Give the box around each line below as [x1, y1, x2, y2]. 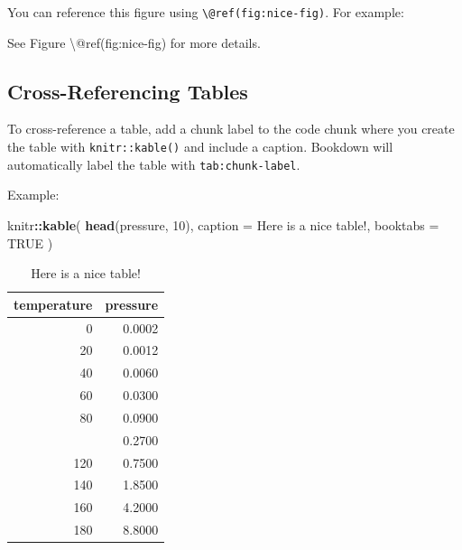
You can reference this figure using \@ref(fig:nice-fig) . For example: [7, 3, 404, 21]
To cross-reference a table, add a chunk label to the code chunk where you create [7, 119, 455, 138]
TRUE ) [7, 233, 53, 252]
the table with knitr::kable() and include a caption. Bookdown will [7, 137, 393, 156]
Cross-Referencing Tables [7, 77, 248, 105]
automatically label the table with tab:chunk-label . [7, 154, 300, 173]
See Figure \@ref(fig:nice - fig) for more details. [7, 33, 261, 51]
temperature [14, 294, 93, 313]
